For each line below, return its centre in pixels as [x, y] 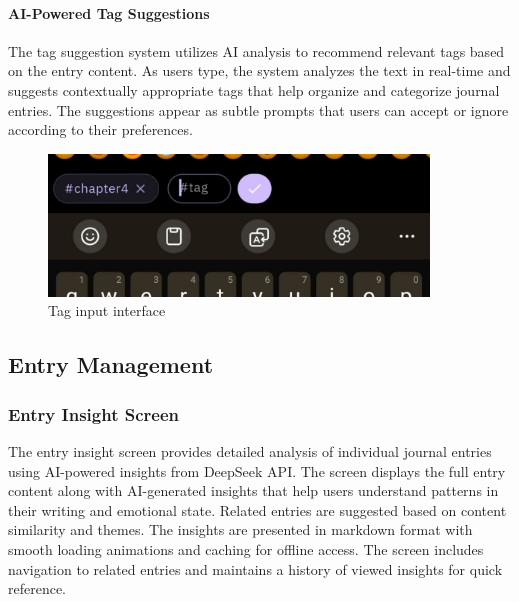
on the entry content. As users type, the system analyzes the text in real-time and [259, 70]
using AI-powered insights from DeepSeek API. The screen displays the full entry [257, 470]
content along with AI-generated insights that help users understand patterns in [253, 490]
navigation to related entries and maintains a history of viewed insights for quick [255, 568]
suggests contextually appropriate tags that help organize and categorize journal [254, 89]
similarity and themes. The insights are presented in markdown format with [240, 529]
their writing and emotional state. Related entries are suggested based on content [257, 509]
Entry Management [111, 364]
